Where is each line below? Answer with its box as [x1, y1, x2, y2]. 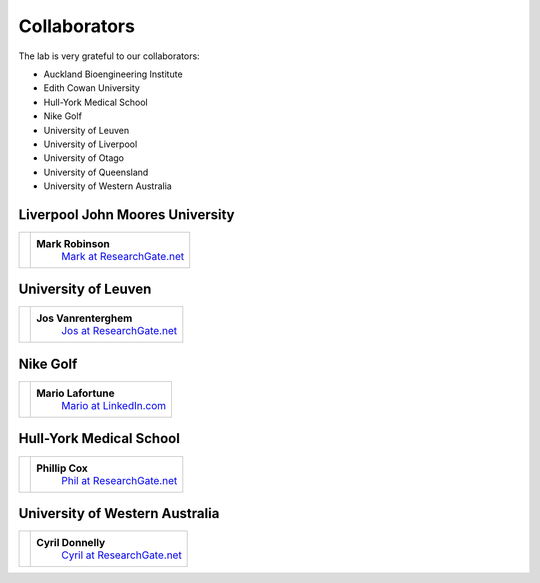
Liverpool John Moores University [18, 206, 235, 223]
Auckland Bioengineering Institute [43, 68, 184, 80]
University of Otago [43, 152, 125, 164]
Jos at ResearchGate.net [61, 324, 178, 338]
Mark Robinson [36, 236, 110, 250]
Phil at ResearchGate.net [61, 473, 178, 487]
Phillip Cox [36, 461, 89, 475]
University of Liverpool [43, 138, 138, 150]
